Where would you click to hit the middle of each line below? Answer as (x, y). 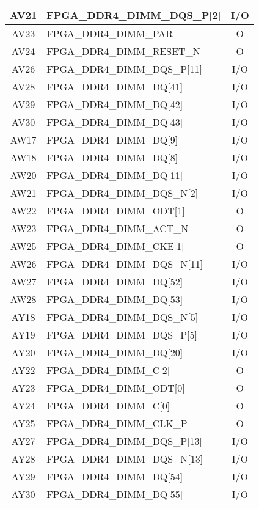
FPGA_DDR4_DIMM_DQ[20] (115, 352)
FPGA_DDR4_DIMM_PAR (110, 33)
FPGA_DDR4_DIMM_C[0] (108, 405)
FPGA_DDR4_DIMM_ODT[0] (116, 388)
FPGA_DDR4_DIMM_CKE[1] (115, 246)
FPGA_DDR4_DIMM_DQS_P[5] (122, 335)
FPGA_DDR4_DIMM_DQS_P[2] (134, 15)
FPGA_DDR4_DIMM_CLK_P (117, 423)
